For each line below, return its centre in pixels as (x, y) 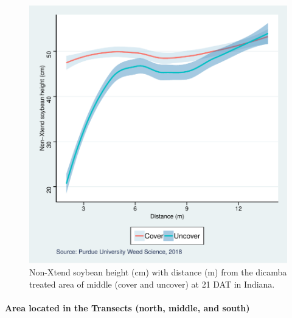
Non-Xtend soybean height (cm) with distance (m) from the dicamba (158, 272)
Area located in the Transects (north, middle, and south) (127, 307)
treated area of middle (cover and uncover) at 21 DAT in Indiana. (152, 284)
